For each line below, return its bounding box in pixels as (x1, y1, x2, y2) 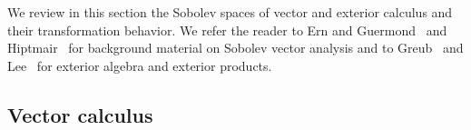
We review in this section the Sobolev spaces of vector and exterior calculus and (7, 3, 453, 21)
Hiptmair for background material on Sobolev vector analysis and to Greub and (7, 38, 464, 57)
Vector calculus (7, 100, 153, 128)
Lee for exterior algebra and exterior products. (7, 55, 272, 75)
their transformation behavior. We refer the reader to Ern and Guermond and (7, 20, 447, 39)
